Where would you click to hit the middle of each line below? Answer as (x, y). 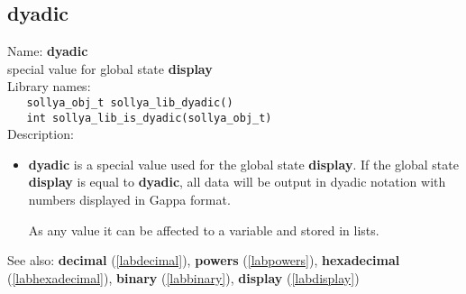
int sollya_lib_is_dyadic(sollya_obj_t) (149, 118)
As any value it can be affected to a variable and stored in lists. (204, 230)
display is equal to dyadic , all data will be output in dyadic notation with (237, 182)
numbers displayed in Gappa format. (129, 200)
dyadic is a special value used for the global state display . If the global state (243, 164)
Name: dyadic (48, 51)
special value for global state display (110, 68)
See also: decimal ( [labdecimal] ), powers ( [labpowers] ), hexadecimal (204, 260)
